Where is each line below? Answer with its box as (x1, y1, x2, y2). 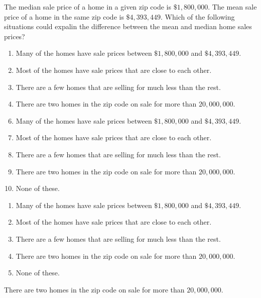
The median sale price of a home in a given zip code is (4, 2, 172, 12)
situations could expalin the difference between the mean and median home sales (4, 21, 252, 32)
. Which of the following (161, 11, 235, 22)
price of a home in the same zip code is (4, 11, 124, 22)
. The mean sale (208, 2, 257, 12)
